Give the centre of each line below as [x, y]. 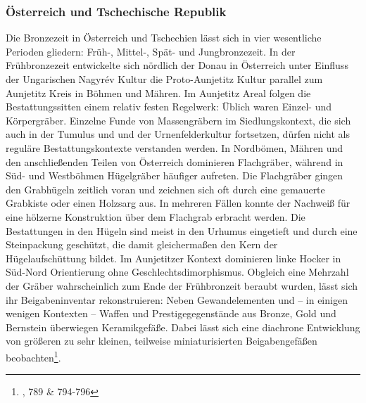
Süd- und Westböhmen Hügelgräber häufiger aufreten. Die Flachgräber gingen [175, 175]
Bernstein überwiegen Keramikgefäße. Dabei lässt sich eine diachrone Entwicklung [183, 327]
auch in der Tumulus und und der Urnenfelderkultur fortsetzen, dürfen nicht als [178, 134]
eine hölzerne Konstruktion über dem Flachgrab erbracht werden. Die [156, 216]
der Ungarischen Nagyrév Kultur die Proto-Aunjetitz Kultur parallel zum [164, 79]
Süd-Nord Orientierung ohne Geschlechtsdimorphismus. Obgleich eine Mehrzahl [177, 272]
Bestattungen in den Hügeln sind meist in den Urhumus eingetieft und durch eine [182, 230]
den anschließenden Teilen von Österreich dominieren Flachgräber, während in [175, 161]
